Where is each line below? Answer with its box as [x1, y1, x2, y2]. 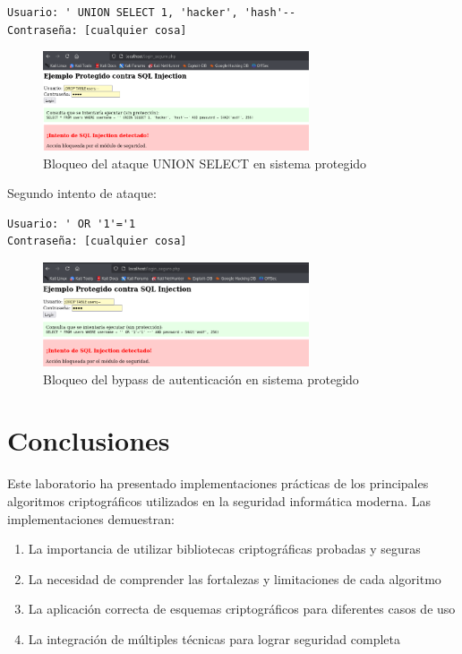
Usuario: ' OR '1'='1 [7, 217, 136, 230]
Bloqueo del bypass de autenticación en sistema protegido [43, 369, 359, 388]
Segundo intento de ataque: [7, 184, 157, 202]
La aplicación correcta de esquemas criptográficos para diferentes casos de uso [28, 599, 456, 618]
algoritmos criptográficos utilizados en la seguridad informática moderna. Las [7, 491, 431, 510]
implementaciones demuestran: [7, 509, 175, 528]
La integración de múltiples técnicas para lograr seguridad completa [28, 629, 400, 648]
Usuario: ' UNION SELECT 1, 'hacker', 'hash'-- [7, 6, 296, 19]
